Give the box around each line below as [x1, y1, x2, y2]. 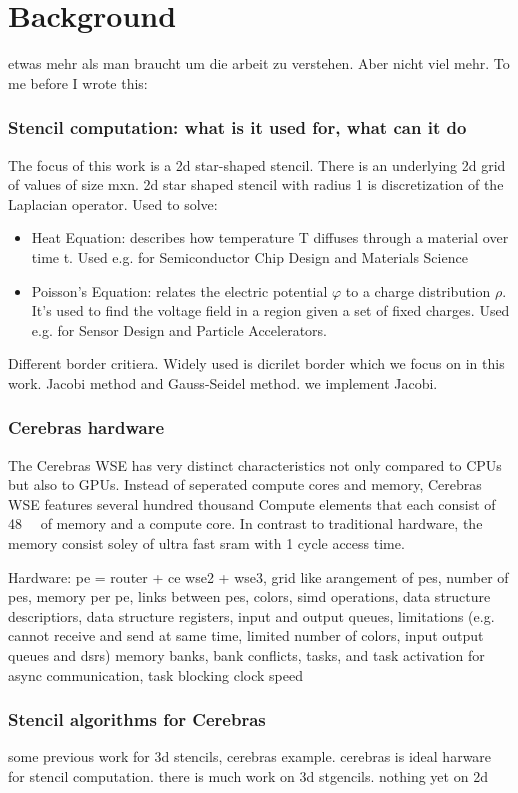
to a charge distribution [345, 280, 491, 301]
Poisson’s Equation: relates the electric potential [31, 280, 328, 301]
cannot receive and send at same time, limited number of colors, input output [8, 625, 484, 646]
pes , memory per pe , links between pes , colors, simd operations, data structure [8, 586, 491, 607]
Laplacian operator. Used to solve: [8, 193, 218, 214]
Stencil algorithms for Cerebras [8, 707, 266, 732]
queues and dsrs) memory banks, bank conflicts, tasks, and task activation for [8, 645, 485, 666]
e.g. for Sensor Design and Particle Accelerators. [31, 319, 327, 340]
